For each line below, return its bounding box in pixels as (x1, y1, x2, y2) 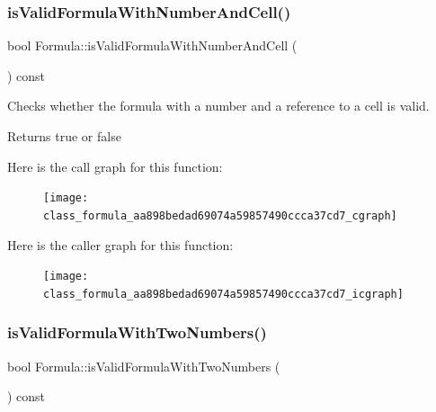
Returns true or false (7, 127, 121, 145)
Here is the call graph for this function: (7, 157, 223, 175)
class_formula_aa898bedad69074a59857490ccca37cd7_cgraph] (43, 209, 397, 222)
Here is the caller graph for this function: (7, 235, 234, 254)
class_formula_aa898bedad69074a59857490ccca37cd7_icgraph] (43, 287, 404, 300)
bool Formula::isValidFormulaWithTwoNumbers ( (7, 356, 280, 375)
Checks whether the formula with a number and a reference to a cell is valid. (7, 96, 430, 115)
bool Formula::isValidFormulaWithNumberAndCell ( (7, 36, 298, 55)
